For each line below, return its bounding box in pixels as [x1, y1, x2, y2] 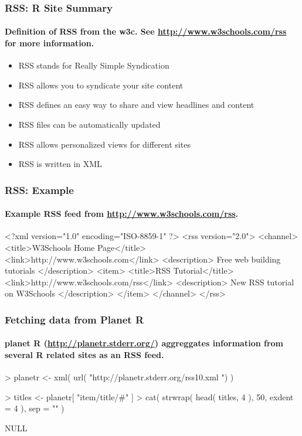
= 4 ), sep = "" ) [5, 402, 65, 414]
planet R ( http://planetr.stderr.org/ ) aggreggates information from [5, 337, 283, 349]
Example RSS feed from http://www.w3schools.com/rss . [5, 207, 239, 220]
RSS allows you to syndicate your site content [18, 79, 184, 91]
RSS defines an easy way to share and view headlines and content [18, 98, 255, 111]
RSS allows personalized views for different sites [18, 138, 191, 150]
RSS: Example [5, 182, 74, 197]
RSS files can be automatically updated [18, 118, 161, 131]
